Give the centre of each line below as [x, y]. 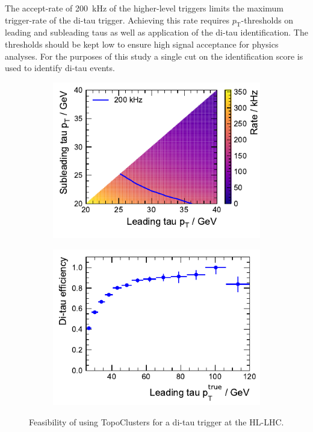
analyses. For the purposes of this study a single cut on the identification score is [154, 56]
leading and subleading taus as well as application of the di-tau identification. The [156, 32]
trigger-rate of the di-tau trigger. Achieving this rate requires [117, 20]
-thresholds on [267, 20]
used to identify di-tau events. [60, 68]
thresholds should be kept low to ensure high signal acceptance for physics [142, 44]
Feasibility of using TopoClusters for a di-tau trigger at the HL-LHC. [156, 421]
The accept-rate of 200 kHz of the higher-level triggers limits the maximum [144, 8]
